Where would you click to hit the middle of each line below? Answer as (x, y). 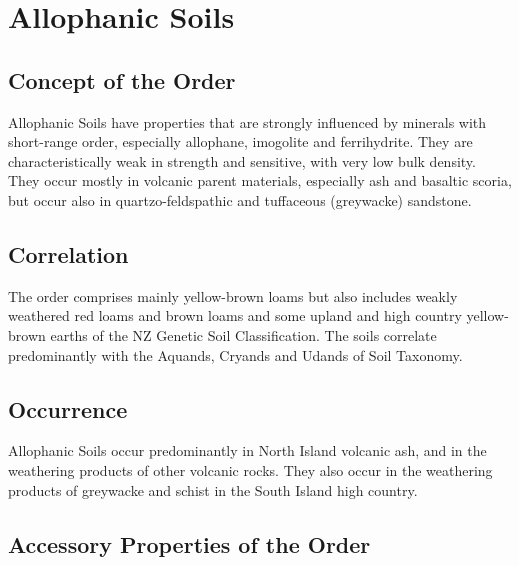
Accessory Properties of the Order (189, 543)
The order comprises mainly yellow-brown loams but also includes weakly (233, 295)
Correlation (68, 253)
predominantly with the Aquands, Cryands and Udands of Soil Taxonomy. (235, 354)
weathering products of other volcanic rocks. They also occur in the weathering (250, 469)
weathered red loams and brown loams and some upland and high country (235, 315)
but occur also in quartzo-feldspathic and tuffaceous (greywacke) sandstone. (240, 199)
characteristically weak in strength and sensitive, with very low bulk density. (242, 160)
